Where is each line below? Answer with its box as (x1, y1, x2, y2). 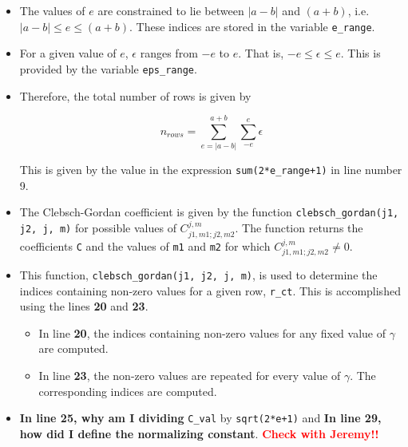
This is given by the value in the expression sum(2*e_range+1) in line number (19, 161, 402, 178)
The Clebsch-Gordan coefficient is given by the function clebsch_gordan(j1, (19, 204, 399, 220)
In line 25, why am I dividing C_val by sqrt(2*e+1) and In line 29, (19, 409, 382, 426)
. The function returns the (235, 220, 363, 236)
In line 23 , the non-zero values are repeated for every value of (38, 367, 341, 384)
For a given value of (19, 45, 117, 61)
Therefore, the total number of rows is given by (19, 87, 252, 104)
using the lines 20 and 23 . (19, 298, 149, 314)
